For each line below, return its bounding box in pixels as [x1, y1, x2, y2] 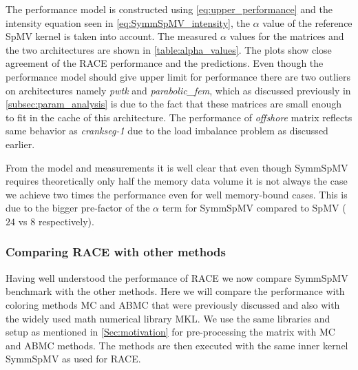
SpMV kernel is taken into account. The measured [6, 29, 218, 43]
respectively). [38, 214, 94, 228]
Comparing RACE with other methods [6, 243, 226, 260]
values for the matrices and [229, 29, 344, 43]
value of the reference [262, 15, 352, 30]
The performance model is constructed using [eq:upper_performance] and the [6, 2, 333, 16]
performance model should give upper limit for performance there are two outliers [6, 69, 351, 83]
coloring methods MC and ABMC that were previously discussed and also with [6, 297, 340, 311]
